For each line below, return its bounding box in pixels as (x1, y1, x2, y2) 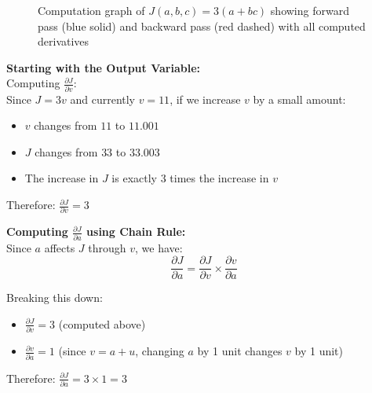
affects (44, 239, 75, 255)
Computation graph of (38, 2, 145, 18)
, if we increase (170, 90, 241, 107)
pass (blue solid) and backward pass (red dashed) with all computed (38, 17, 366, 34)
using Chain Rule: (86, 223, 186, 240)
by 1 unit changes (197, 343, 283, 359)
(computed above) (58, 315, 146, 332)
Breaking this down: (6, 289, 103, 306)
